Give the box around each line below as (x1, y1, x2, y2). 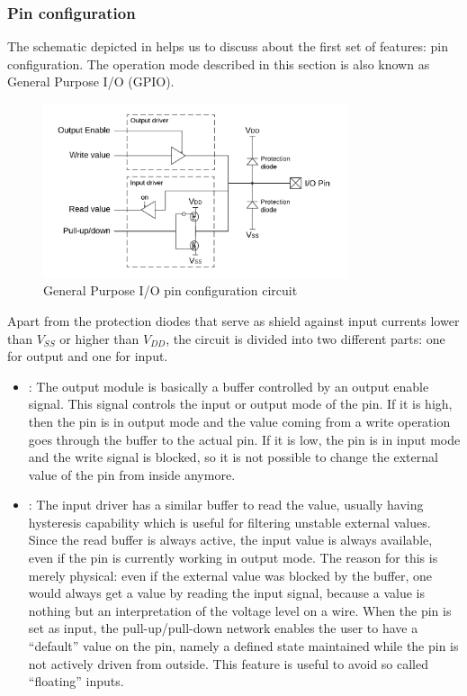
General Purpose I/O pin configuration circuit (43, 281, 298, 300)
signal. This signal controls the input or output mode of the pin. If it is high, (28, 394, 453, 413)
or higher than (59, 329, 139, 348)
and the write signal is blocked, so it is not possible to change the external (28, 447, 438, 466)
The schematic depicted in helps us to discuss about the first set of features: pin (7, 37, 448, 56)
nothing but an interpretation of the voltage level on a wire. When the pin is (28, 601, 452, 619)
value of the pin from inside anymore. (28, 465, 236, 484)
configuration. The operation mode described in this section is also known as (7, 54, 430, 73)
